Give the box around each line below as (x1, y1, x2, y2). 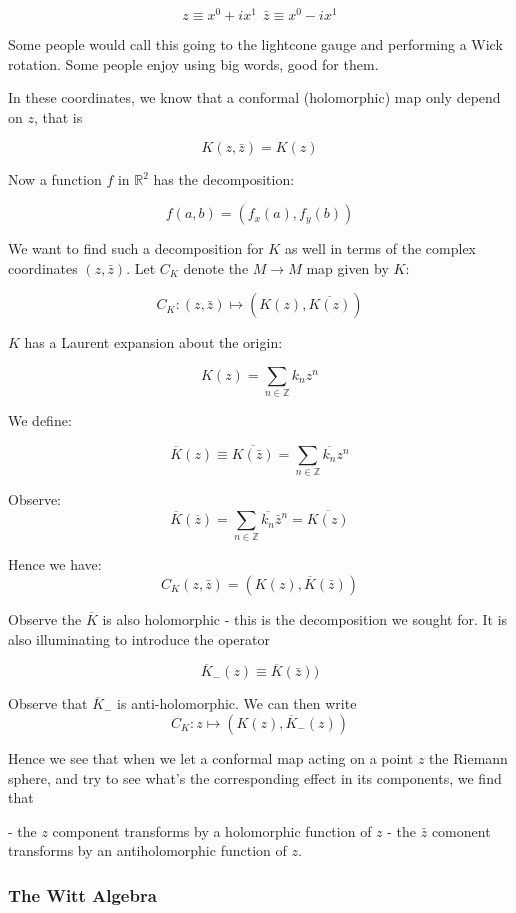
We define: (8, 410, 72, 431)
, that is (33, 106, 83, 127)
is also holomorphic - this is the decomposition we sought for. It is (102, 609, 508, 630)
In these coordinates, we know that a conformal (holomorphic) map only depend (8, 87, 501, 108)
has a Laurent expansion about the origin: (24, 332, 283, 353)
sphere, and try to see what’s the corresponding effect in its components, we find (8, 767, 502, 788)
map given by (306, 257, 389, 278)
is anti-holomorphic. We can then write (117, 693, 357, 714)
